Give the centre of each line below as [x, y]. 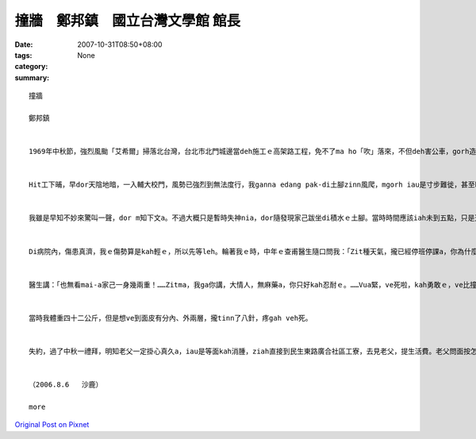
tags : [23, 55]
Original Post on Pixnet [52, 425]
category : [31, 67]
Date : [24, 44]
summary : [32, 77]
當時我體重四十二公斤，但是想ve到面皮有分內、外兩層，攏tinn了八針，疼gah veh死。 [171, 318]
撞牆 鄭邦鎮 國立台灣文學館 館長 [128, 21]
